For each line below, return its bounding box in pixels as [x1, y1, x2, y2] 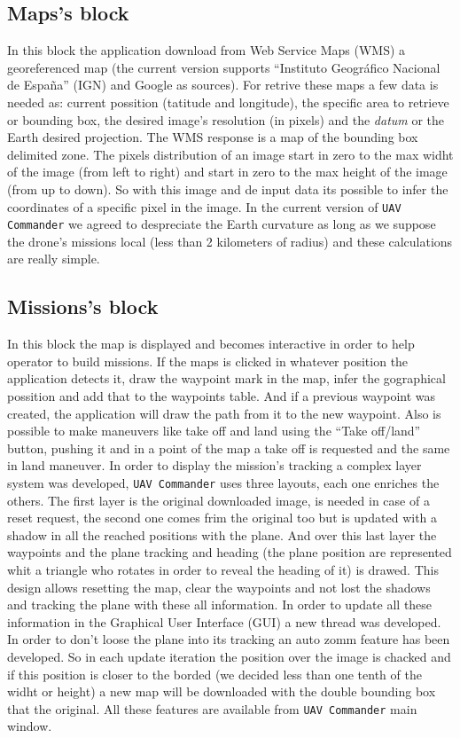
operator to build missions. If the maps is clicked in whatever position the [7, 351, 409, 370]
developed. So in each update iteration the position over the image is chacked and [7, 648, 451, 665]
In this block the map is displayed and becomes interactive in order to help [7, 334, 415, 353]
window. [7, 717, 52, 735]
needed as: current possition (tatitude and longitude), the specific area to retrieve [7, 92, 449, 111]
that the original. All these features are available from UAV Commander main [7, 699, 417, 718]
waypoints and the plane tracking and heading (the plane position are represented [7, 543, 452, 561]
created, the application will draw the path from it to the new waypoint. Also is [7, 404, 441, 422]
